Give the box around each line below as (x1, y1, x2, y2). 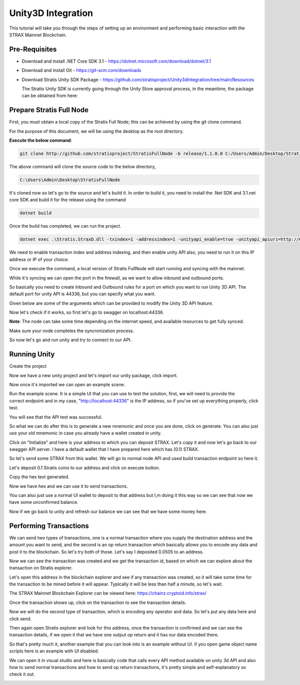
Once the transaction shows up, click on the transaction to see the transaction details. (9, 599, 186, 605)
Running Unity (9, 350, 55, 359)
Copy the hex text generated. (9, 474, 69, 480)
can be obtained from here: (21, 93, 78, 99)
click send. (9, 615, 32, 621)
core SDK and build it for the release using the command (9, 197, 126, 203)
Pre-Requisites (9, 45, 57, 54)
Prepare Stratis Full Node (9, 106, 89, 115)
